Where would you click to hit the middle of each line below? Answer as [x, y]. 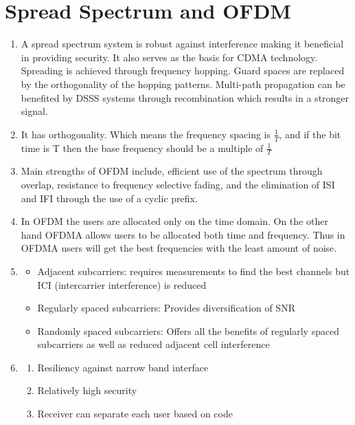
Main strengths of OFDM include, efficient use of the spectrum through [172, 171]
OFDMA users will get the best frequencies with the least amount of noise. [179, 248]
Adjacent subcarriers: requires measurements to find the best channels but [194, 271]
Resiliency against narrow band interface [123, 367]
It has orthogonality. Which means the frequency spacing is [146, 134]
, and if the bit [310, 134]
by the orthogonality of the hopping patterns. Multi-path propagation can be [183, 84]
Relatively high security [87, 390]
